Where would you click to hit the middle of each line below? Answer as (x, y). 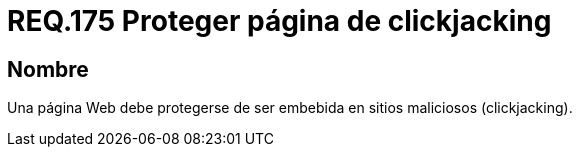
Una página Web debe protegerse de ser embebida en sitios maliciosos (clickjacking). (290, 108)
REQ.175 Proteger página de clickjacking (279, 21)
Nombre (48, 69)
